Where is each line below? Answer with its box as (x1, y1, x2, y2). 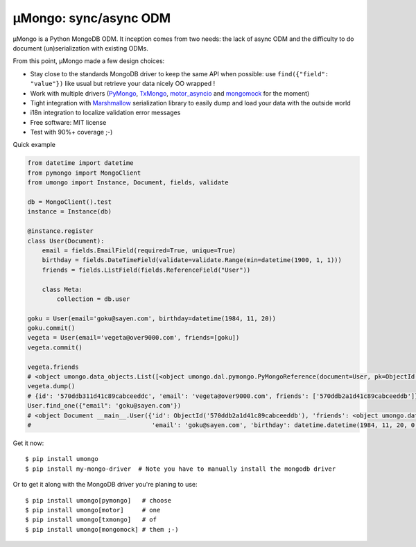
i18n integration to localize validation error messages (30, 108, 181, 117)
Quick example (12, 141, 55, 149)
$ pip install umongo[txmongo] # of (25, 516, 157, 523)
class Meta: (42, 285, 83, 293)
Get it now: (12, 439, 44, 447)
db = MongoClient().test (27, 198, 112, 206)
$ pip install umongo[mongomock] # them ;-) (25, 526, 180, 533)
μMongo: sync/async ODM (12, 10, 171, 26)
